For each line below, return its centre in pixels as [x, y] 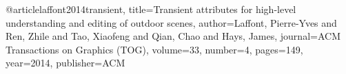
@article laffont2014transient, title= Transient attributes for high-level [151, 9]
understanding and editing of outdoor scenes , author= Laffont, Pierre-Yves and [171, 22]
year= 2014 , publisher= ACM [65, 63]
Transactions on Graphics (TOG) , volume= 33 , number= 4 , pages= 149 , [154, 49]
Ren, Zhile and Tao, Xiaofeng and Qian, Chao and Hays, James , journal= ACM [173, 36]
